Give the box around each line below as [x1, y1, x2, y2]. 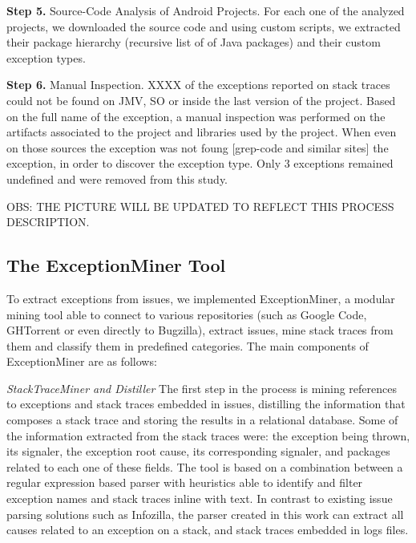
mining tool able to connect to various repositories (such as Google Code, [6, 306, 367, 322]
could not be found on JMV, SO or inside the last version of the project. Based [6, 91, 396, 108]
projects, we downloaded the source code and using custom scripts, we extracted [6, 18, 401, 34]
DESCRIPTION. [6, 213, 90, 230]
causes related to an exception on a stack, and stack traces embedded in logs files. [6, 521, 409, 538]
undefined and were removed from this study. [6, 170, 228, 187]
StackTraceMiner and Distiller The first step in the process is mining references [6, 379, 397, 396]
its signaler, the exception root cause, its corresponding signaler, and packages [6, 443, 390, 460]
